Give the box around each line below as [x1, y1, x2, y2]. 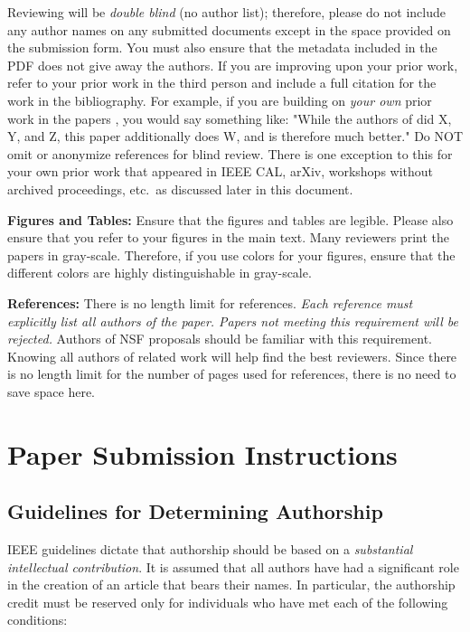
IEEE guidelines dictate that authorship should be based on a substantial [7, 540, 413, 559]
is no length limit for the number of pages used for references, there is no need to [7, 364, 456, 383]
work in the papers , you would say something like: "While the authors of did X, [7, 108, 452, 127]
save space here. [7, 382, 95, 401]
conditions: [7, 610, 68, 629]
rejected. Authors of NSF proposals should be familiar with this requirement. [7, 329, 432, 348]
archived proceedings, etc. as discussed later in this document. [7, 179, 353, 198]
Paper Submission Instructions [7, 435, 398, 472]
